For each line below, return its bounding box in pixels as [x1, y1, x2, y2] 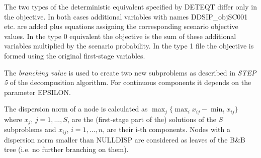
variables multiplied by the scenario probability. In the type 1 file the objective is [4, 40, 254, 51]
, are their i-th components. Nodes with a [103, 124, 230, 134]
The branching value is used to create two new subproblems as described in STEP [4, 67, 256, 77]
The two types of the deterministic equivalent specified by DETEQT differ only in [4, 1, 257, 11]
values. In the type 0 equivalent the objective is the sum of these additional [4, 30, 236, 41]
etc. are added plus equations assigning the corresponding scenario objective [4, 21, 238, 31]
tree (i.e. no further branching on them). [4, 144, 129, 154]
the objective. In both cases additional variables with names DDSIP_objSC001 [4, 11, 248, 21]
